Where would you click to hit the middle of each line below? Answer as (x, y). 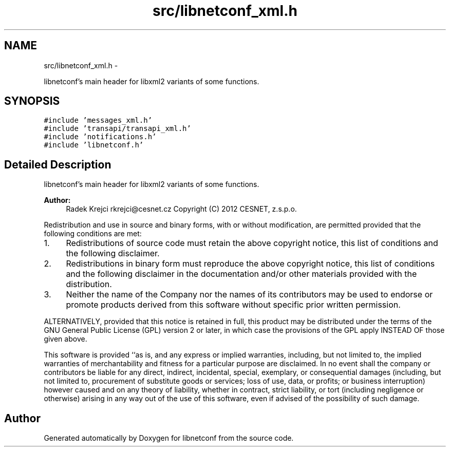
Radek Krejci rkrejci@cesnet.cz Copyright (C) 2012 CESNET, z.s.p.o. (181, 209)
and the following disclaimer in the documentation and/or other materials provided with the (241, 274)
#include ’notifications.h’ (100, 137)
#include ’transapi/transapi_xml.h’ (117, 129)
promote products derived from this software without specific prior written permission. (233, 305)
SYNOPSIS (32, 101)
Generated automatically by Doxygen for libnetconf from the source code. (169, 438)
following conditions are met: (93, 234)
